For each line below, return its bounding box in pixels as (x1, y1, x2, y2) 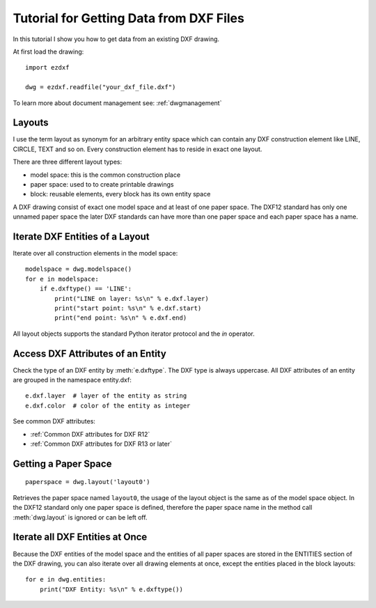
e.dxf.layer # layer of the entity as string (25, 392, 187, 400)
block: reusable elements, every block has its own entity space (30, 190, 211, 198)
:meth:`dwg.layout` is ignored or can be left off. (13, 513, 148, 522)
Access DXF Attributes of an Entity (13, 348, 166, 359)
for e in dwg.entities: (25, 575, 107, 584)
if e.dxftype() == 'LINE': (39, 285, 132, 293)
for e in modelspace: (25, 275, 99, 283)
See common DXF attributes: (13, 417, 95, 426)
